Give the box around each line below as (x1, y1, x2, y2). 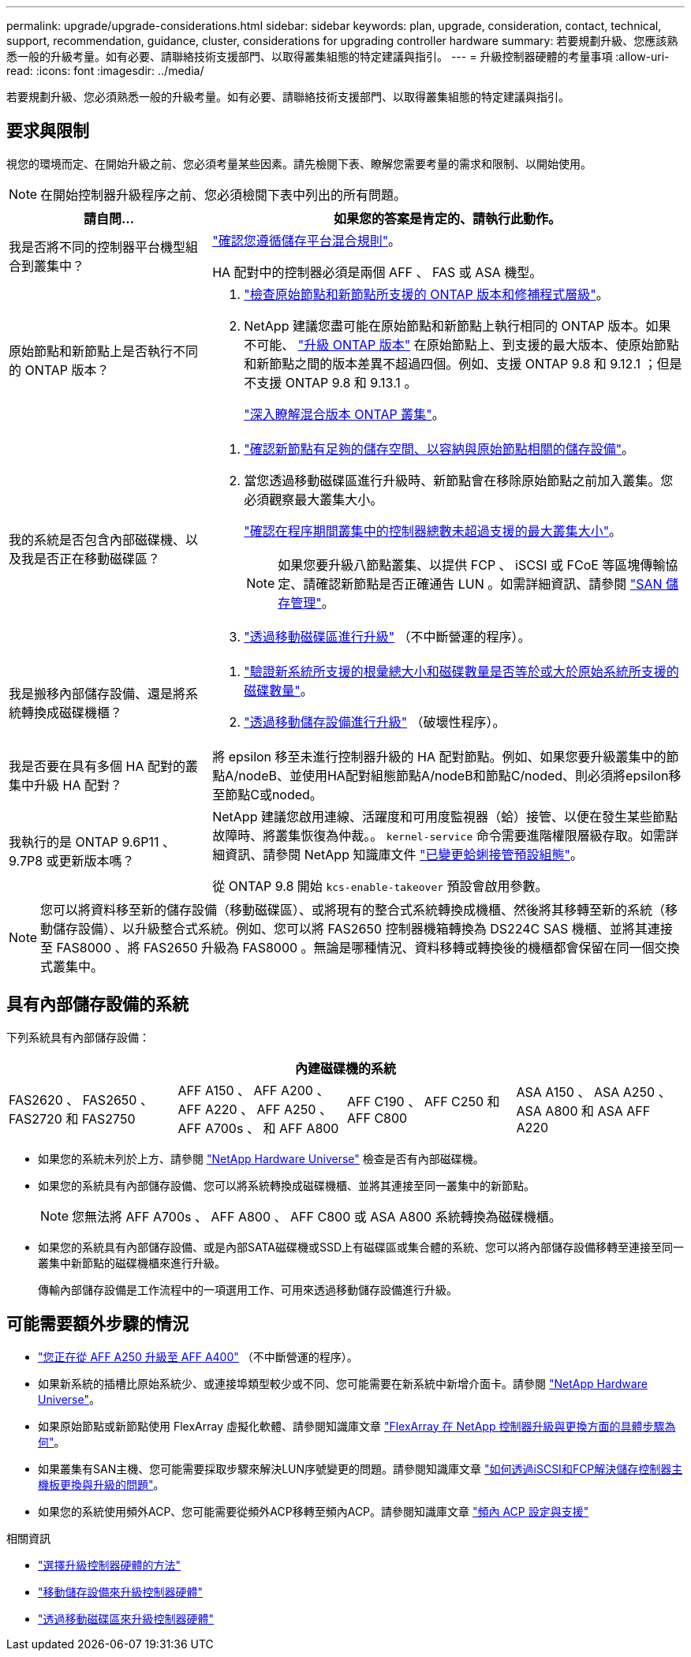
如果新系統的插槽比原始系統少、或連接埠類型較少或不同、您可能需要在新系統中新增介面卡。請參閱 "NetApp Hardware (38, 1376, 648, 1390)
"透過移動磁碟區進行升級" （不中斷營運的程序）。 (244, 628, 531, 645)
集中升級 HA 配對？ (9, 776, 122, 793)
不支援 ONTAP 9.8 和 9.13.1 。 (244, 374, 417, 391)
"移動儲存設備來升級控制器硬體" (38, 1584, 204, 1599)
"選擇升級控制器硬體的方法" (38, 1558, 181, 1572)
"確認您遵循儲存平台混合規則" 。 (212, 232, 402, 249)
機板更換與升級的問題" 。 (38, 1477, 165, 1491)
